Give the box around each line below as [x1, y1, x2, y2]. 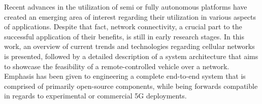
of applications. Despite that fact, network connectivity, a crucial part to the [4, 21, 242, 32]
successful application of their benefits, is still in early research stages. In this [4, 31, 245, 41]
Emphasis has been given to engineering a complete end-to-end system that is [4, 71, 246, 81]
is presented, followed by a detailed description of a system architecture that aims [4, 50, 258, 61]
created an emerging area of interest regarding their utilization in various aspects [4, 11, 256, 22]
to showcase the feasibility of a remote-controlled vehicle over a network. [4, 61, 230, 71]
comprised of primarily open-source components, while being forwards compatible [4, 80, 258, 91]
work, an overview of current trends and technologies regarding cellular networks [4, 41, 255, 51]
